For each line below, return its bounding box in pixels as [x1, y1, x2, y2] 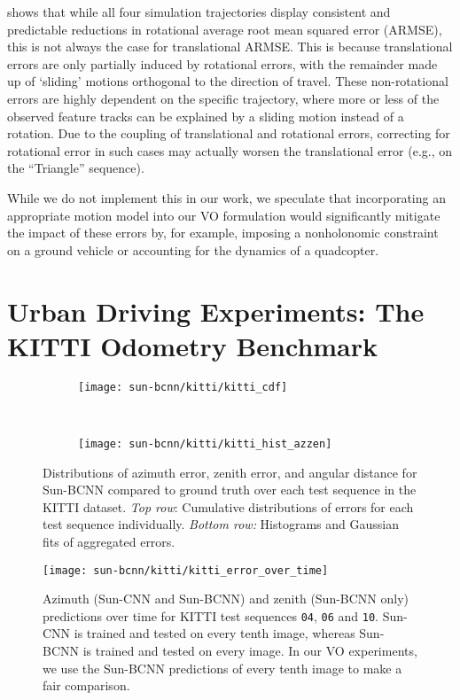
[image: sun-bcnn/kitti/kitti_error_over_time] [43, 564, 329, 577]
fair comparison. [43, 676, 130, 695]
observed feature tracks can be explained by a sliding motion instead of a [7, 106, 404, 125]
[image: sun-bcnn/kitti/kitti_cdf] [78, 380, 288, 393]
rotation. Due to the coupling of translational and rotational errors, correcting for [7, 124, 450, 143]
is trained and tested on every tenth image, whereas [74, 624, 355, 642]
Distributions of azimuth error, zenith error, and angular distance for [43, 463, 417, 481]
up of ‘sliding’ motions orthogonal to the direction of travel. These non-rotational [7, 72, 448, 90]
